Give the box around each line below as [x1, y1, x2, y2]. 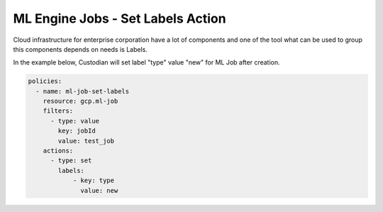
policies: [28, 77, 62, 85]
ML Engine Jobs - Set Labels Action [13, 11, 226, 26]
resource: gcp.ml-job [43, 97, 118, 106]
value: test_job [57, 137, 115, 145]
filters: [43, 107, 74, 115]
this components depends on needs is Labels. [13, 45, 148, 53]
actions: [43, 147, 74, 155]
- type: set [50, 157, 92, 164]
